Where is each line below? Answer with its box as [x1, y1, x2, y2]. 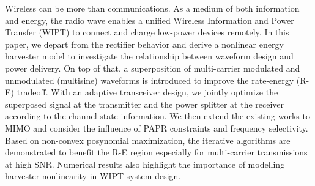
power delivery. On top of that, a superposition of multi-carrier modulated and [5, 61, 300, 74]
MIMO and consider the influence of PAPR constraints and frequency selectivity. [5, 121, 308, 134]
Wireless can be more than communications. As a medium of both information [5, 2, 300, 14]
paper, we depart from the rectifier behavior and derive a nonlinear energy [5, 37, 284, 50]
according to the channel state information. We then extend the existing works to [5, 110, 310, 122]
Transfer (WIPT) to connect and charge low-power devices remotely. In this [5, 26, 289, 39]
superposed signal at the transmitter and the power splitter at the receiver [5, 97, 284, 110]
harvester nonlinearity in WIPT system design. [5, 169, 181, 182]
